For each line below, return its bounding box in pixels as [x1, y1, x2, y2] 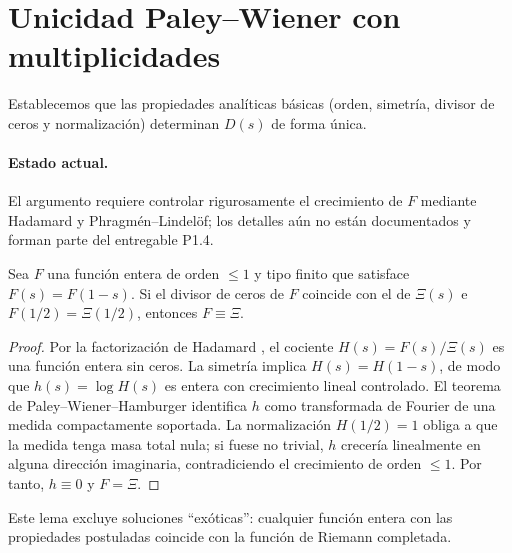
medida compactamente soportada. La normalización [8, 414, 332, 435]
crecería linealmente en [341, 433, 481, 454]
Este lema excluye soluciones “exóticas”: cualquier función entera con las [8, 506, 453, 527]
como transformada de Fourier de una [264, 394, 496, 415]
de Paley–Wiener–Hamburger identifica [8, 394, 248, 415]
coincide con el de [302, 282, 411, 303]
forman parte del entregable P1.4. [8, 229, 214, 250]
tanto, [8, 473, 45, 494]
